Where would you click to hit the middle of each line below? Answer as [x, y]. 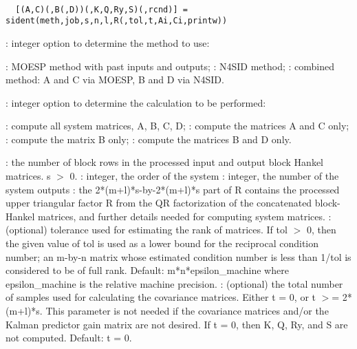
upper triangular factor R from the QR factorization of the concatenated [159, 203]
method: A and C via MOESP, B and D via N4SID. [115, 80]
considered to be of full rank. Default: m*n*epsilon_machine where [147, 270]
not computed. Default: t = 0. [69, 338]
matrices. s [28, 176]
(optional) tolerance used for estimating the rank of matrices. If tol [147, 230]
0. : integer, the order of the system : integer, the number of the [204, 176]
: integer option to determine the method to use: [108, 42]
